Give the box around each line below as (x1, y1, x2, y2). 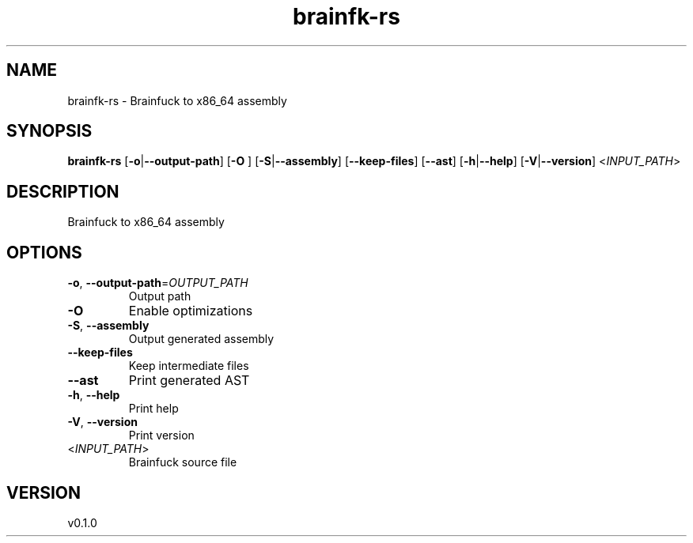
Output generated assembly (128, 332, 275, 346)
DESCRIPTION (6, 181, 119, 202)
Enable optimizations (128, 303, 253, 319)
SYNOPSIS (6, 121, 93, 141)
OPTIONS (6, 242, 82, 262)
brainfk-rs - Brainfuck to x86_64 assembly (67, 93, 287, 107)
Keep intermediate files (128, 359, 249, 373)
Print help (128, 402, 179, 416)
